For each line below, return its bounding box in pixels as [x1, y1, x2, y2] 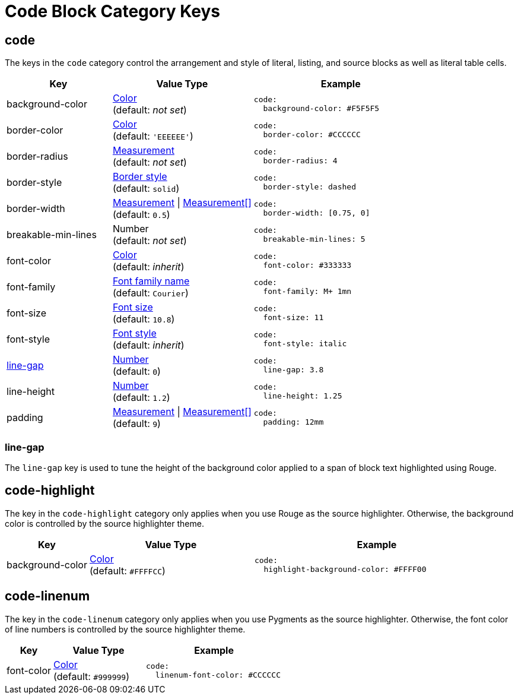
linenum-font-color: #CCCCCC [155, 670, 281, 679]
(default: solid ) [112, 182, 180, 195]
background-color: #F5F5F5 [263, 104, 380, 113]
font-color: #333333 [263, 261, 352, 270]
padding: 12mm [263, 417, 324, 427]
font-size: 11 [263, 313, 324, 322]
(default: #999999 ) [53, 670, 129, 682]
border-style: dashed [263, 182, 356, 192]
